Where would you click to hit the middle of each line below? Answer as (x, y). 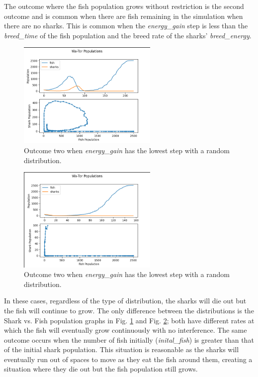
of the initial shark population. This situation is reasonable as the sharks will (122, 349)
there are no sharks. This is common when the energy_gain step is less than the (126, 26)
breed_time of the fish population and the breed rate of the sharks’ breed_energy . (128, 35)
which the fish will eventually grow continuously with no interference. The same (126, 330)
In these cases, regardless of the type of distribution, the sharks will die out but (125, 301)
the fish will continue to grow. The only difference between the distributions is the (129, 310)
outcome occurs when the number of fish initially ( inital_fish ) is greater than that (129, 339)
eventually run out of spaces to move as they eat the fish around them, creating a (128, 359)
